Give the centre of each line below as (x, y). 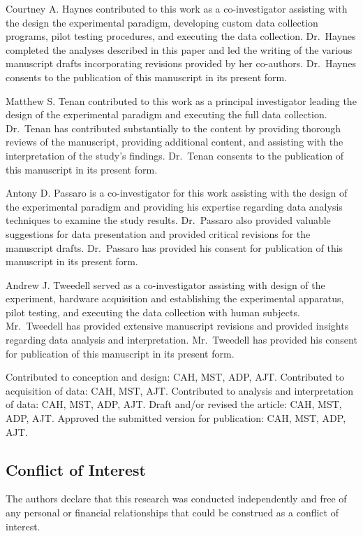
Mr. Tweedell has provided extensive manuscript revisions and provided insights (177, 326)
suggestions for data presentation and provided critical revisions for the (158, 233)
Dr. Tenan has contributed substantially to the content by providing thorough (173, 128)
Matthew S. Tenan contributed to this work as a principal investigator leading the (181, 100)
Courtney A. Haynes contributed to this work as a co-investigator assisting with (177, 8)
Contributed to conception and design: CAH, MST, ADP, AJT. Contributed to (175, 377)
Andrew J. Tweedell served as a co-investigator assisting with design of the (165, 284)
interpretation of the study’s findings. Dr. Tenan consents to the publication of (175, 155)
